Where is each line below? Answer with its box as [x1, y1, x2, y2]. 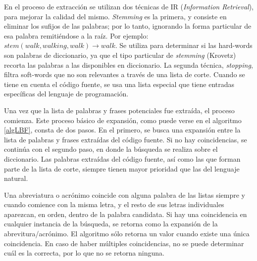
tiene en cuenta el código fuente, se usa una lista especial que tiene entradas [4, 79, 235, 89]
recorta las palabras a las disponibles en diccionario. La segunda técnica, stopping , [4, 59, 253, 70]
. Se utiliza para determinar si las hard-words [115, 40, 253, 50]
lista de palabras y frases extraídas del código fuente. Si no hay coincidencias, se [4, 134, 247, 144]
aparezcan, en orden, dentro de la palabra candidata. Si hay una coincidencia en [4, 209, 247, 219]
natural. [4, 173, 28, 183]
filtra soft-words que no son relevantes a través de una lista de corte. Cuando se [4, 69, 245, 80]
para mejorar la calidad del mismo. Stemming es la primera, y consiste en [4, 11, 227, 21]
